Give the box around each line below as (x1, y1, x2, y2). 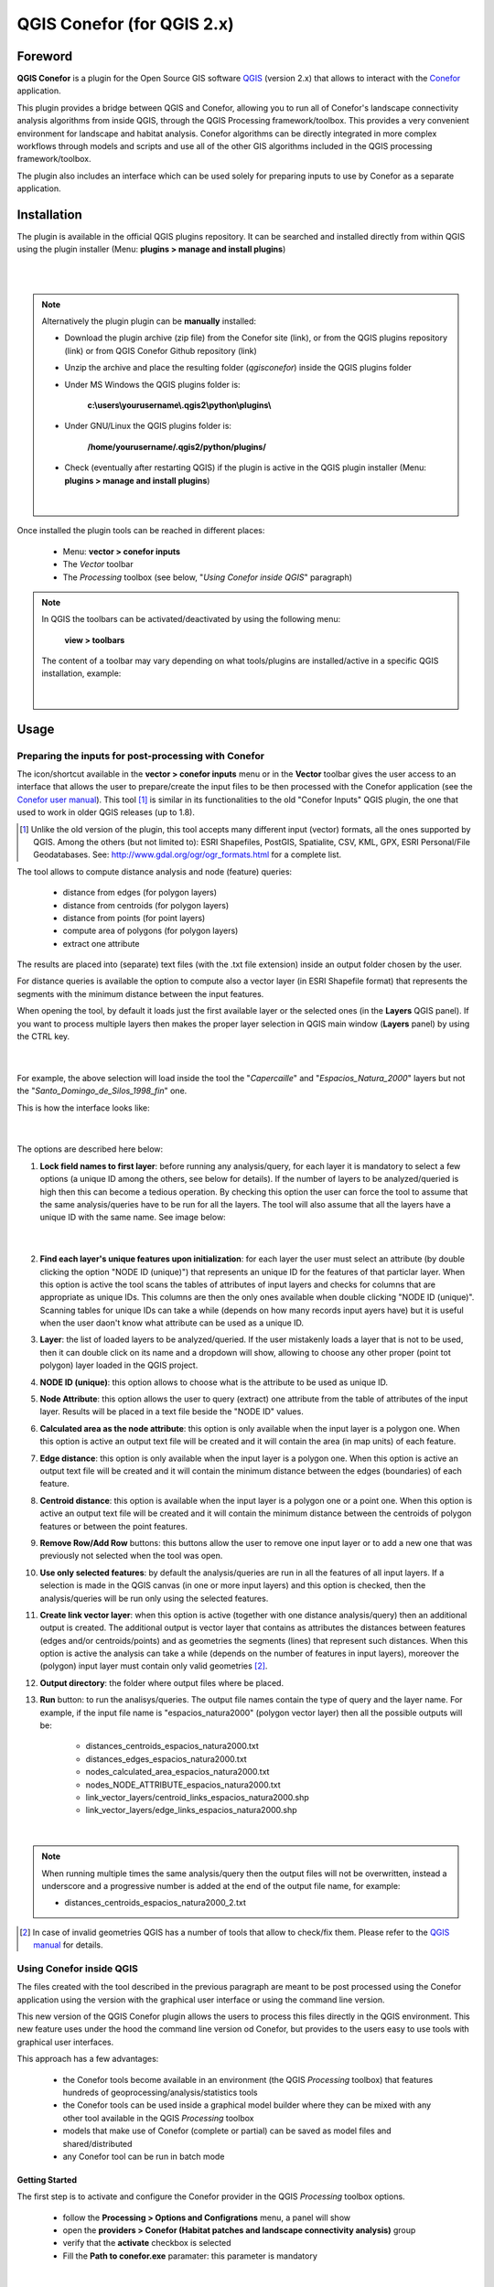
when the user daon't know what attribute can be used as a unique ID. (39, 1317, 305, 1328)
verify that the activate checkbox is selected (62, 2238, 232, 2249)
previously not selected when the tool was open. (39, 1551, 223, 1562)
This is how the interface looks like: (16, 1102, 150, 1113)
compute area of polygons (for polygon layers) (62, 925, 239, 937)
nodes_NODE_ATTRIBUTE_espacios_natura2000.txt (85, 1779, 281, 1790)
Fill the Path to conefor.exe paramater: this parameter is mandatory (62, 2250, 317, 2261)
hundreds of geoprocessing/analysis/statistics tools (62, 2087, 258, 2098)
